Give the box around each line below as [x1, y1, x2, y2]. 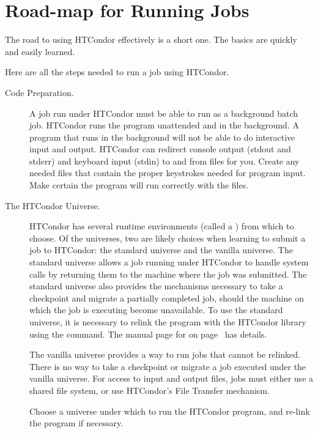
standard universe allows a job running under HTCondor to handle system [29, 256, 309, 268]
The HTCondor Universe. [5, 199, 100, 212]
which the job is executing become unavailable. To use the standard [29, 303, 283, 316]
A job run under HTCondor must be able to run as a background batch [29, 106, 298, 119]
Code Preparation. [5, 86, 74, 98]
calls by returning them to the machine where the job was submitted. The [29, 267, 307, 280]
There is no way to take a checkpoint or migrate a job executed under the [29, 360, 306, 372]
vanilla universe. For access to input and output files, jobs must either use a [29, 372, 314, 385]
